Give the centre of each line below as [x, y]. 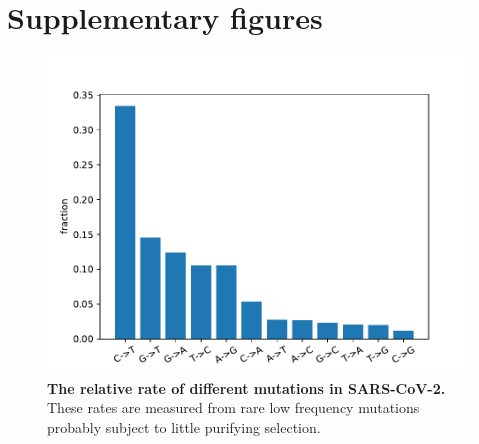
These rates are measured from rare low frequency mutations [233, 407]
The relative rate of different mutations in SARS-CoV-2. [246, 387]
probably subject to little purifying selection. [184, 426]
